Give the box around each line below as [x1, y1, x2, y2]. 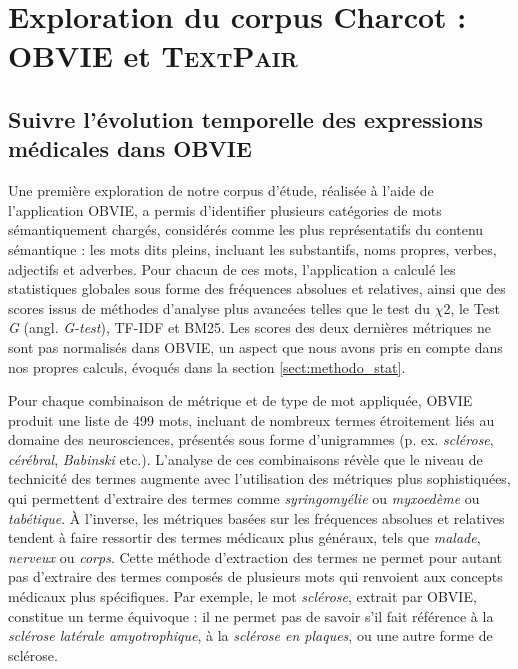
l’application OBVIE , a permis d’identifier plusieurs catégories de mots [8, 199, 442, 220]
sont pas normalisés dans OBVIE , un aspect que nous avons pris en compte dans [8, 336, 503, 357]
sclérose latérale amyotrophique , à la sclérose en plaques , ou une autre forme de [8, 625, 493, 646]
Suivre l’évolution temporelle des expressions [8, 103, 484, 134]
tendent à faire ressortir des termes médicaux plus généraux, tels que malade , [8, 527, 481, 548]
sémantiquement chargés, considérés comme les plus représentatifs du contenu [8, 219, 484, 240]
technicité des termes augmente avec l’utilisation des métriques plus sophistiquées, [8, 468, 511, 489]
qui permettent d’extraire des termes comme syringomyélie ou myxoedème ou [8, 488, 480, 509]
